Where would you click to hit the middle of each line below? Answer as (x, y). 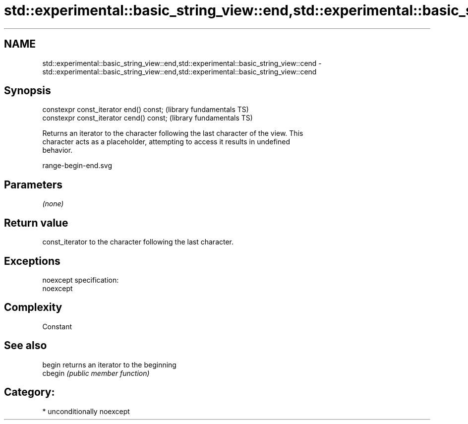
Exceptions (32, 261)
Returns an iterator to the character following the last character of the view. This (173, 133)
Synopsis (28, 91)
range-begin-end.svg (77, 166)
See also (26, 346)
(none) (53, 204)
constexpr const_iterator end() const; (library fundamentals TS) (146, 110)
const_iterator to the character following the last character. (138, 242)
